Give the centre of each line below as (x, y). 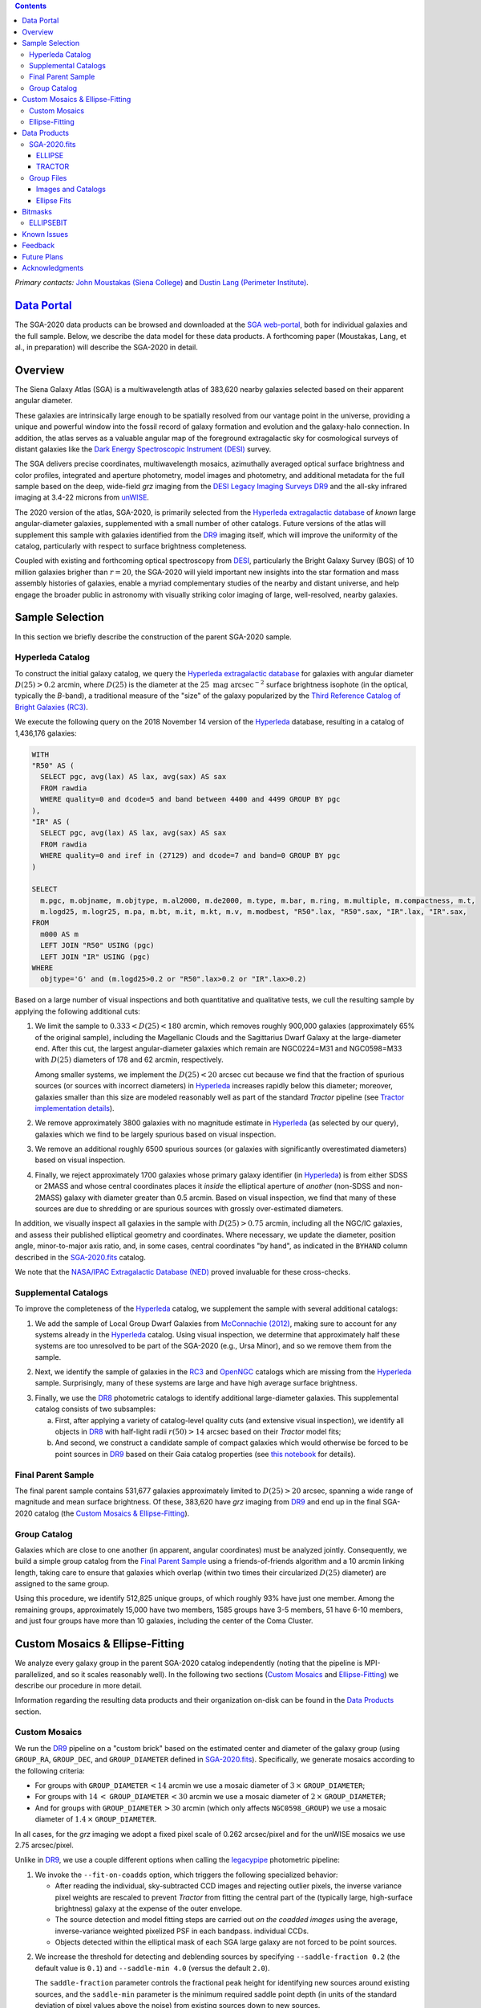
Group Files (48, 178)
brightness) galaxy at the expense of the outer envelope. (149, 1908)
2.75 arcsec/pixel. (44, 1845)
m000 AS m (60, 934)
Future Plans (42, 256)
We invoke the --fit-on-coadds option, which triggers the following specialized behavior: (186, 1875)
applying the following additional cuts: (77, 1011)
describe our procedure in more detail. (79, 1685)
